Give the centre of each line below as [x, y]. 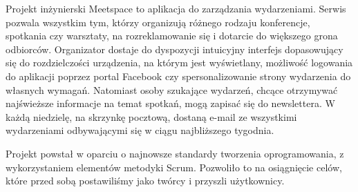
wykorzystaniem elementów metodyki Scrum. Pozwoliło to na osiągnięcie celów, [174, 167]
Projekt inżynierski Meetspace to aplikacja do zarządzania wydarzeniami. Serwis [176, 8]
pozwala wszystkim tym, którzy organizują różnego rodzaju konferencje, [158, 22]
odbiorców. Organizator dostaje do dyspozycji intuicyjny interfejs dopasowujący [175, 49]
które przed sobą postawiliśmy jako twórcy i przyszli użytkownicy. [145, 181]
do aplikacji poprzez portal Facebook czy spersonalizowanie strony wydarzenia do [178, 76]
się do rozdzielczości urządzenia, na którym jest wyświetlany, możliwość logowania [179, 63]
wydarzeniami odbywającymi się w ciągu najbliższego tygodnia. [140, 130]
